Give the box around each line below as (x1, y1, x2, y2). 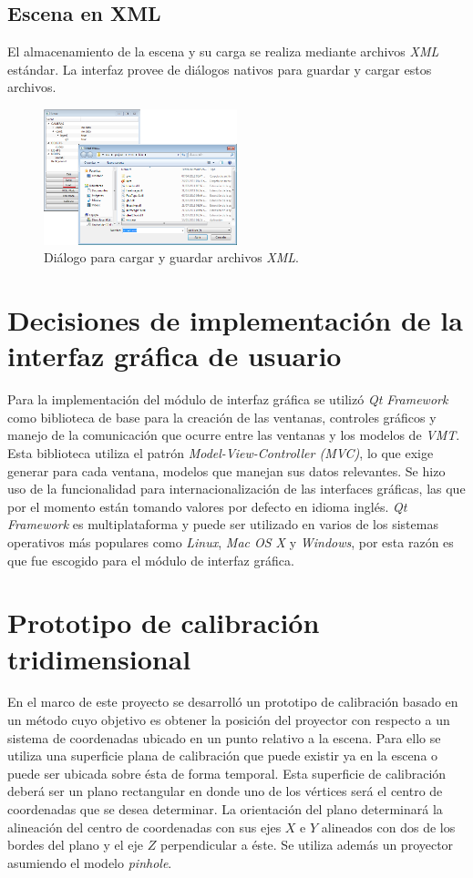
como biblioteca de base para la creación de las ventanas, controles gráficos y (7, 407, 437, 426)
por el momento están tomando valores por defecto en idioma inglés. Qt (7, 496, 407, 516)
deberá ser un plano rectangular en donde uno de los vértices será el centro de (7, 781, 443, 801)
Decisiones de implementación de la (7, 301, 463, 339)
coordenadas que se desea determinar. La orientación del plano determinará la (7, 800, 443, 819)
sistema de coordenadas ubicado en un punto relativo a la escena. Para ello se (7, 728, 441, 747)
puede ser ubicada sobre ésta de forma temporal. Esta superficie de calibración (7, 763, 447, 782)
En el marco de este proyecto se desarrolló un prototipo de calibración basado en (7, 692, 458, 711)
